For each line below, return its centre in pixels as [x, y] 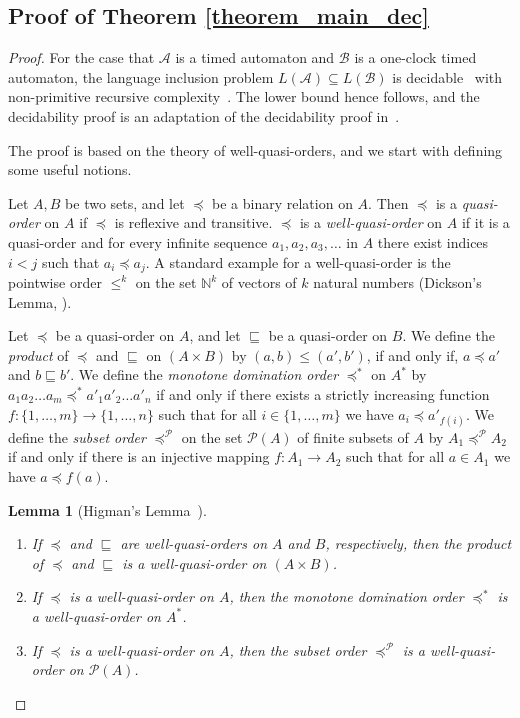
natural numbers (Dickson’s [397, 282]
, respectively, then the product [418, 543]
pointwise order [55, 282]
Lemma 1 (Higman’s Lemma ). [107, 509]
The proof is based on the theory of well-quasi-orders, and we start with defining [255, 149]
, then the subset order [298, 649]
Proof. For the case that [81, 57]
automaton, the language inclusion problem [141, 76]
